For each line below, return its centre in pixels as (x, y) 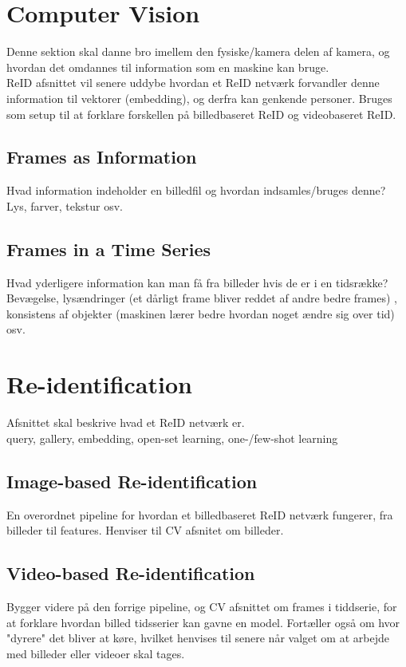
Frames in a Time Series (109, 249)
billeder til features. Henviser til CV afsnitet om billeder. (145, 530)
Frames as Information (102, 157)
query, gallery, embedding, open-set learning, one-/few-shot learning (172, 438)
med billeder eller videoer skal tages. (96, 653)
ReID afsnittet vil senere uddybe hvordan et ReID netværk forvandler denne (193, 83)
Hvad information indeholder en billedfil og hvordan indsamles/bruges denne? (196, 190)
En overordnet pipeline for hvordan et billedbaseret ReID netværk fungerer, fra (200, 514)
